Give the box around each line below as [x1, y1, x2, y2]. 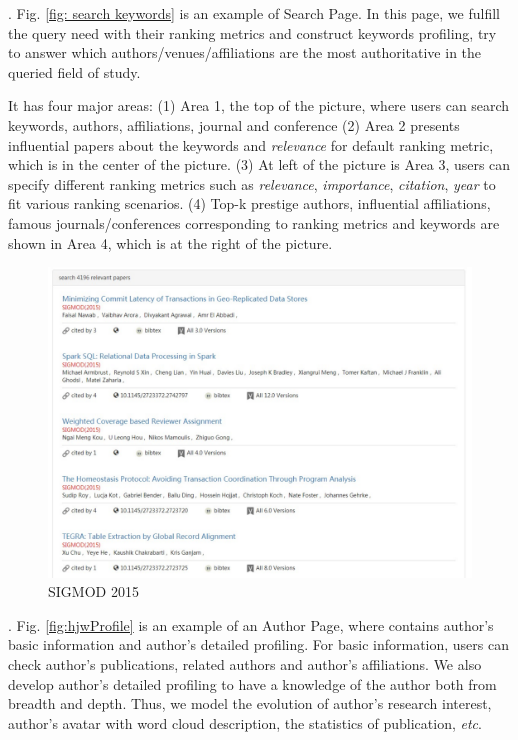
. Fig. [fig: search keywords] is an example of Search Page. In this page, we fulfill [8, 3, 500, 23]
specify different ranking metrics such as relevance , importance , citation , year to [8, 173, 496, 194]
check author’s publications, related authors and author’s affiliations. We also [8, 654, 482, 675]
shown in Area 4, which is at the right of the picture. [8, 232, 333, 253]
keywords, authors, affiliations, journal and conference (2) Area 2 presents [8, 114, 460, 135]
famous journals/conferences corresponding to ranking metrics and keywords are [8, 212, 500, 233]
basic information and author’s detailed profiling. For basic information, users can [8, 634, 510, 655]
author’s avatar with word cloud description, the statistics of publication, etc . [8, 712, 482, 733]
